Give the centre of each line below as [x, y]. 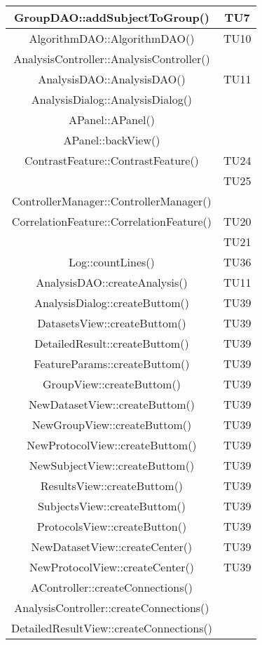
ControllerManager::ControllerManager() [112, 201]
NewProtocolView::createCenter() [111, 567]
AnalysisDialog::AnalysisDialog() [112, 99]
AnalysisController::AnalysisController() [112, 59]
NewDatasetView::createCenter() [112, 546]
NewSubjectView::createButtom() [112, 465]
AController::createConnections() [111, 587]
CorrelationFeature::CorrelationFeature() [112, 221]
